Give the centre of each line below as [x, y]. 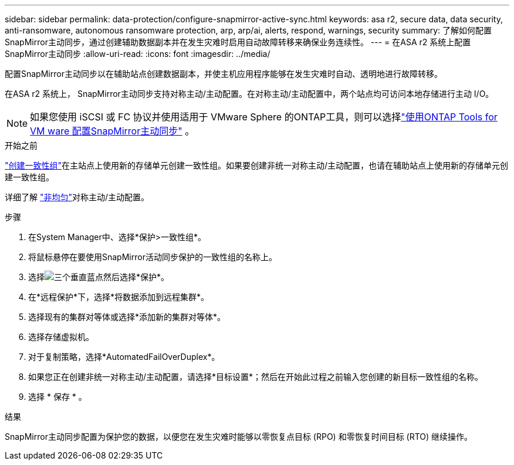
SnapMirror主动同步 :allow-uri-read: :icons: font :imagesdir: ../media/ [138, 54]
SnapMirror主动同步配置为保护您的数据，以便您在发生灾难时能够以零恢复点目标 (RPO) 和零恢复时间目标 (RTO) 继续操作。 [239, 437]
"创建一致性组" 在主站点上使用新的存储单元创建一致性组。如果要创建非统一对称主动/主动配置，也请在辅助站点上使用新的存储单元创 [257, 165]
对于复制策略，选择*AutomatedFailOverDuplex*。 [124, 357]
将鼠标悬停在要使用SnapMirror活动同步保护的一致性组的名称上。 [153, 257]
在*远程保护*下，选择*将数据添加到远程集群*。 [119, 297]
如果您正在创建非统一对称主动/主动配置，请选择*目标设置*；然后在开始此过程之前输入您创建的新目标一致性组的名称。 [256, 377]
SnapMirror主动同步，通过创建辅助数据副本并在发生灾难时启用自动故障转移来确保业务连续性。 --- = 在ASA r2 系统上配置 [238, 42]
